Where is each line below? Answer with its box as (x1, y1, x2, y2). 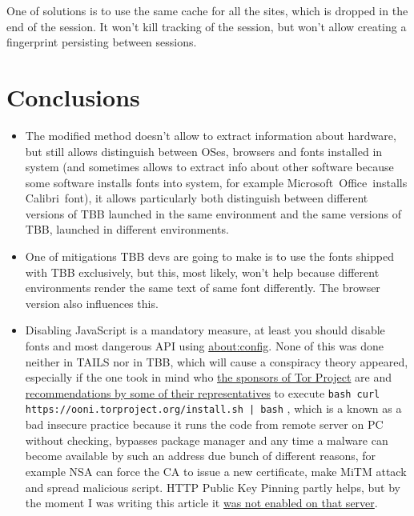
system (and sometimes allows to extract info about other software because (25, 158, 394, 175)
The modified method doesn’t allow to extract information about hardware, (25, 126, 396, 143)
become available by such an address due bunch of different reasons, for (25, 447, 376, 464)
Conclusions (6, 80, 140, 113)
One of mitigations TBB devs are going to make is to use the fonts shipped (25, 248, 394, 265)
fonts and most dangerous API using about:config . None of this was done (25, 338, 384, 354)
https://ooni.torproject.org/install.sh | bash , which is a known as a (25, 400, 402, 417)
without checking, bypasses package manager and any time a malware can (25, 431, 388, 448)
